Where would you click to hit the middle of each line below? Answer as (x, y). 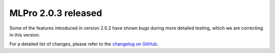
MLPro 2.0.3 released (56, 13)
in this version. (25, 34)
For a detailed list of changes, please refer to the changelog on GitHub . (84, 44)
